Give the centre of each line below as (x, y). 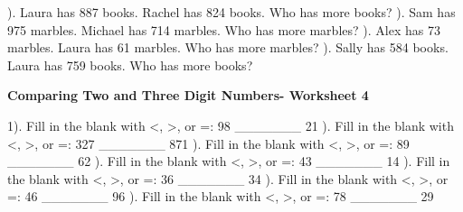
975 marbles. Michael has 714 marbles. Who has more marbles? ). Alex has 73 (224, 29)
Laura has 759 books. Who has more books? (130, 65)
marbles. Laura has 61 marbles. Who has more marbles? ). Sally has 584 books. (228, 47)
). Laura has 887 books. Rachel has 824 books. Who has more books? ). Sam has (231, 12)
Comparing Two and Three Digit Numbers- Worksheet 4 (188, 95)
